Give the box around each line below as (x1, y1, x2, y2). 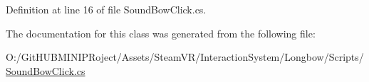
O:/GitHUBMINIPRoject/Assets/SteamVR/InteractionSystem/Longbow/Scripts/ (6, 49, 364, 64)
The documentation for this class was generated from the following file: (6, 25, 316, 40)
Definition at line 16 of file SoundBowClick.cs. (6, 2, 207, 16)
